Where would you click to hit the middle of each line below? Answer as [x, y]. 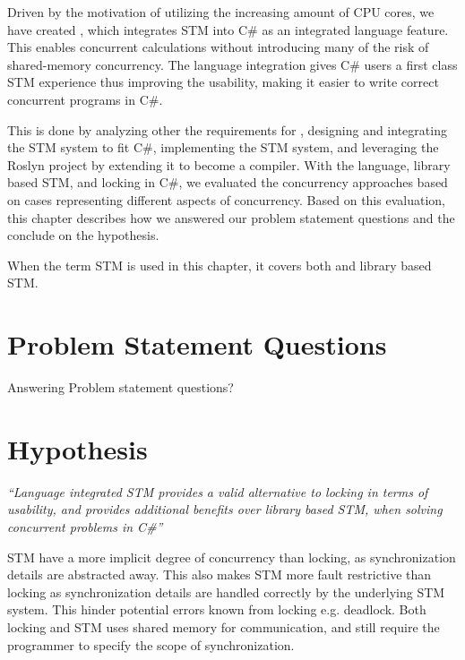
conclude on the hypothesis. [83, 235]
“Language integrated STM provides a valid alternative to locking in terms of [218, 491]
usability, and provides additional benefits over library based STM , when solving [225, 509]
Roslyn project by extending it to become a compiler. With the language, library [229, 164]
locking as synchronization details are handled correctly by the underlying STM [226, 591]
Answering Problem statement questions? [121, 387]
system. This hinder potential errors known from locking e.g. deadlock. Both [217, 609]
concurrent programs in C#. [85, 99]
